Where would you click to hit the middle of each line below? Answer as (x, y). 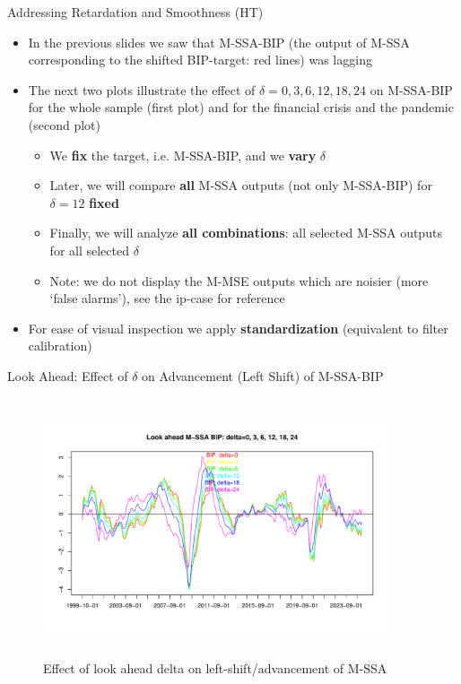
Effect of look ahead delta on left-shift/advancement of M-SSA (215, 668)
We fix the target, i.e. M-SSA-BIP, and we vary (183, 155)
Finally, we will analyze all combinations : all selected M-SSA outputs (246, 233)
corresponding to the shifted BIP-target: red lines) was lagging (200, 60)
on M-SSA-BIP (411, 89)
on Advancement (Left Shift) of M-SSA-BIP (263, 375)
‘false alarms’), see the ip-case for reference (167, 298)
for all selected (89, 250)
